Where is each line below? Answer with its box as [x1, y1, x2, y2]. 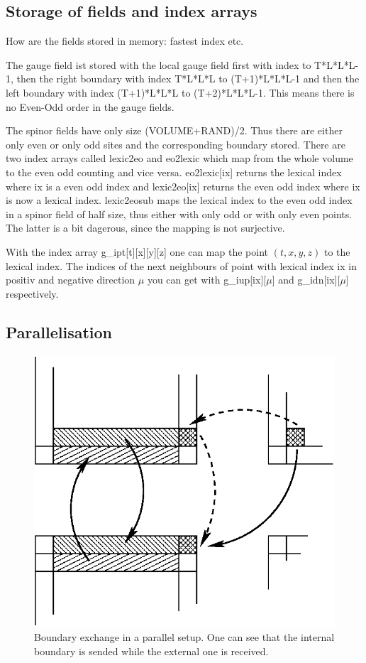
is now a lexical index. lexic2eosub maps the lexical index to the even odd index [6, 193, 353, 207]
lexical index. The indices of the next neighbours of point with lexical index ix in [6, 258, 357, 273]
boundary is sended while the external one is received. [34, 643, 269, 658]
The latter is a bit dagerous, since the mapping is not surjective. [6, 220, 285, 235]
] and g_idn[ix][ [272, 272, 340, 287]
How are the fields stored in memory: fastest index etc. [6, 33, 244, 48]
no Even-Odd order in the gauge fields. [6, 99, 174, 114]
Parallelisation [6, 320, 112, 343]
